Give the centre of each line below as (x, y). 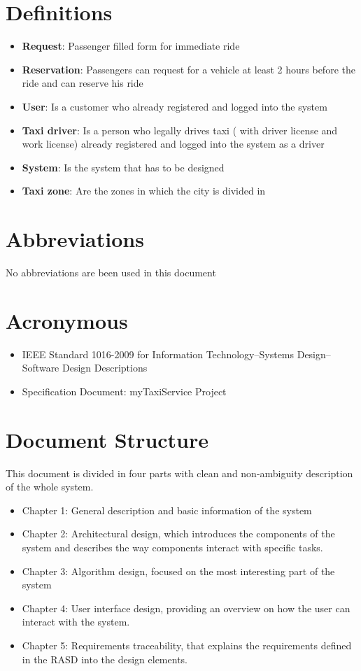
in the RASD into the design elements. (105, 659)
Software (41, 368)
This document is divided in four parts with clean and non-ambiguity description (179, 473)
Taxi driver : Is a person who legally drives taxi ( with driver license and (180, 130)
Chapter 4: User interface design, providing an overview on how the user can (186, 608)
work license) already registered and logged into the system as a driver (173, 144)
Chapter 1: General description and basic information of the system (167, 510)
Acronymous (67, 320)
